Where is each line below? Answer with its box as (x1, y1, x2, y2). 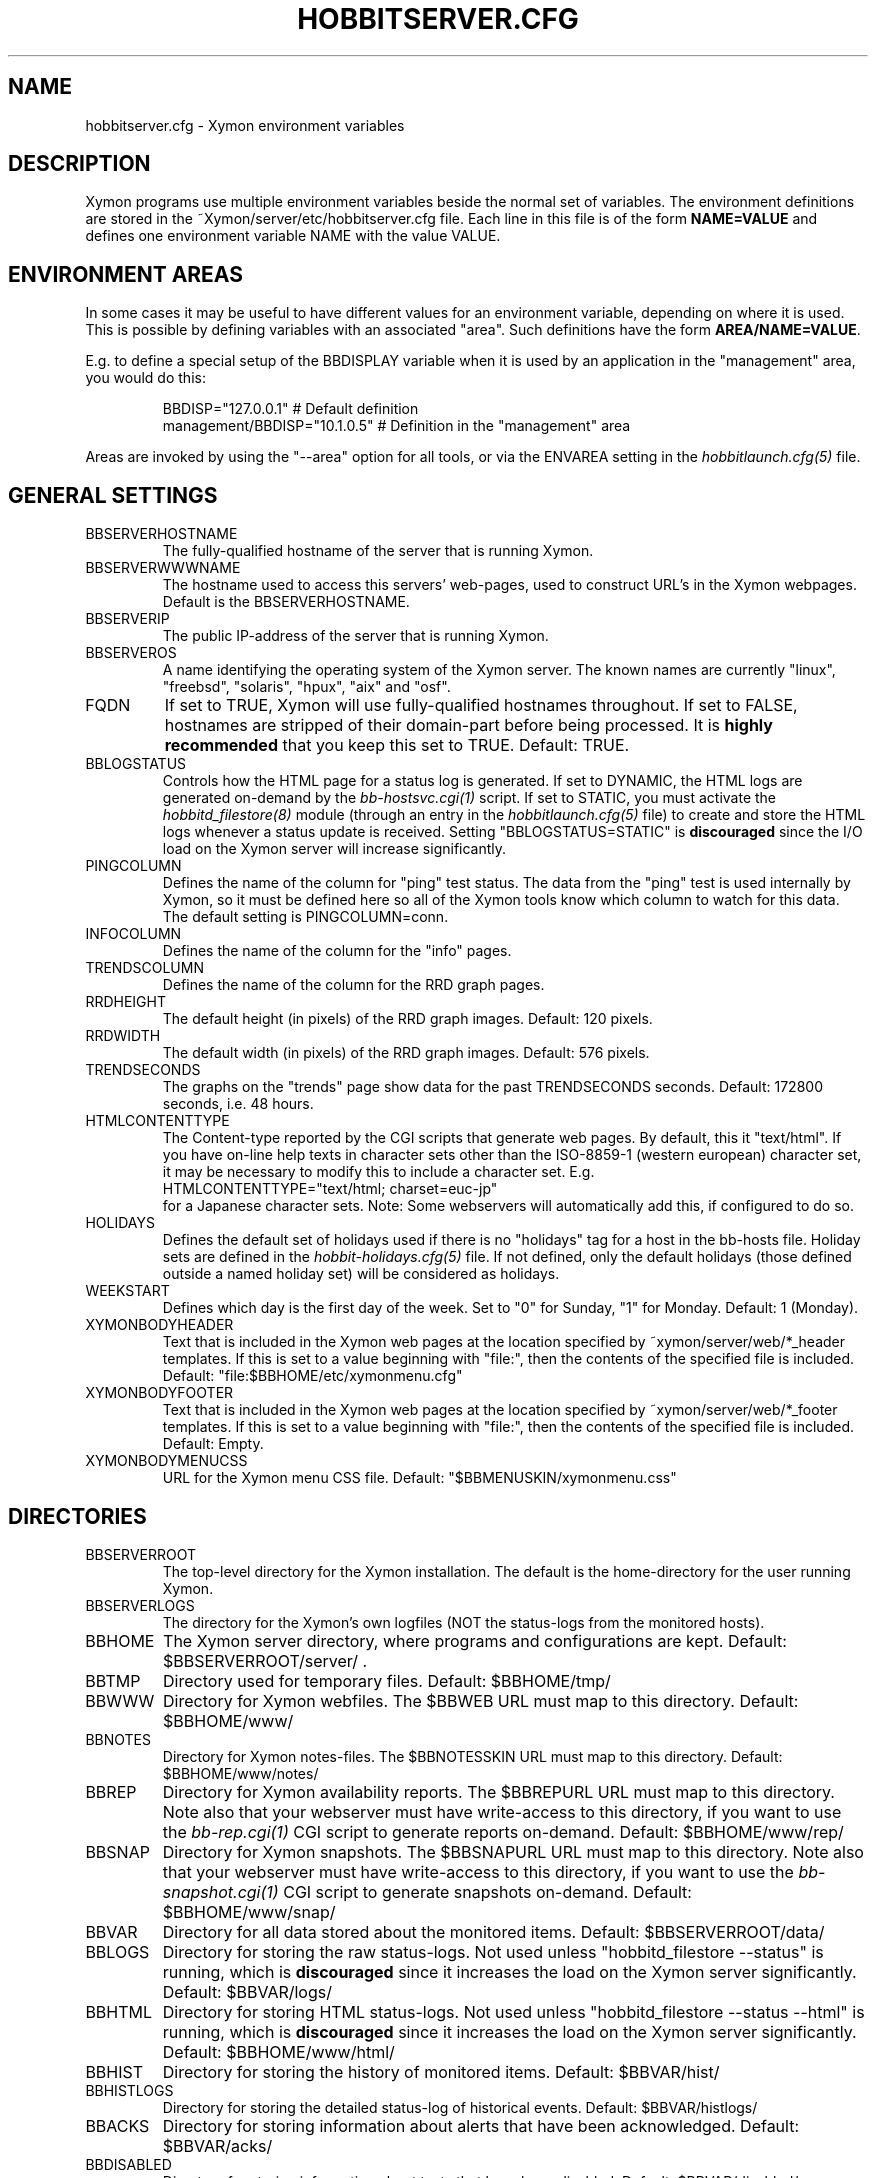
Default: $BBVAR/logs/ (162, 1981, 332, 2002)
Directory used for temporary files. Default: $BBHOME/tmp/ (163, 1670, 611, 1691)
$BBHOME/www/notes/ (162, 1764, 319, 1782)
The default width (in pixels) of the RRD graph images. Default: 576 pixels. (162, 1044, 650, 1062)
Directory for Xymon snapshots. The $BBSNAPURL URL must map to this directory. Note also (162, 1841, 864, 1862)
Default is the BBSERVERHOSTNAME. (162, 593, 410, 611)
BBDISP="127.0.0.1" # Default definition (162, 400, 419, 418)
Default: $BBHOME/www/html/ (162, 2041, 395, 2062)
